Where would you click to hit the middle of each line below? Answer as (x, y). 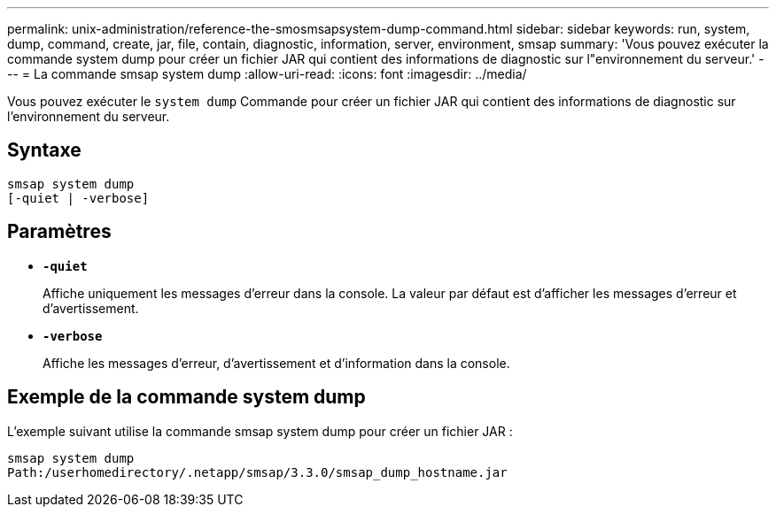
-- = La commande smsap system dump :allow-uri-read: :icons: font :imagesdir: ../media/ (267, 74)
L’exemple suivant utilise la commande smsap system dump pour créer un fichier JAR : (260, 431)
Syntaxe (44, 150)
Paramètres (59, 232)
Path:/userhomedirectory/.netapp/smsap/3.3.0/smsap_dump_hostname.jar (257, 472)
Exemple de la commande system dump (186, 397)
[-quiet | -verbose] (78, 198)
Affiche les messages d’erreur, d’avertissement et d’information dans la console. (276, 363)
